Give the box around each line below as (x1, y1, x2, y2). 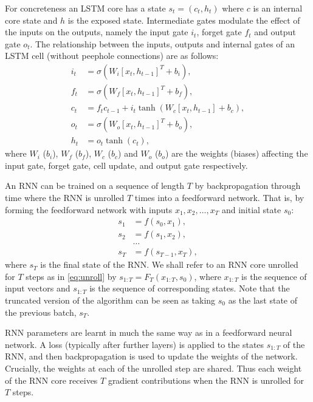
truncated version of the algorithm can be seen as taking (5, 294, 216, 306)
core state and (5, 13, 58, 26)
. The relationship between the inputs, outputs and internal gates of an (30, 37, 295, 50)
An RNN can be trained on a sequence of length (5, 179, 185, 192)
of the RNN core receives (5, 373, 98, 386)
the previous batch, (5, 305, 77, 318)
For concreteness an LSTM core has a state (5, 2, 166, 14)
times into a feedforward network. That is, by (134, 191, 304, 203)
